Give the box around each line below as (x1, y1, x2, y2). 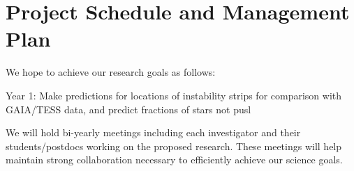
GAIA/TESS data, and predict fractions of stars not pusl (6, 101, 251, 116)
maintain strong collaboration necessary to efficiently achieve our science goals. (6, 152, 343, 167)
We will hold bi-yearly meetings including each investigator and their (6, 125, 301, 140)
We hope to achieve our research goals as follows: (6, 65, 216, 79)
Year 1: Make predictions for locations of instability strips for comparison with (6, 88, 342, 102)
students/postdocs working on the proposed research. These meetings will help (6, 138, 342, 153)
